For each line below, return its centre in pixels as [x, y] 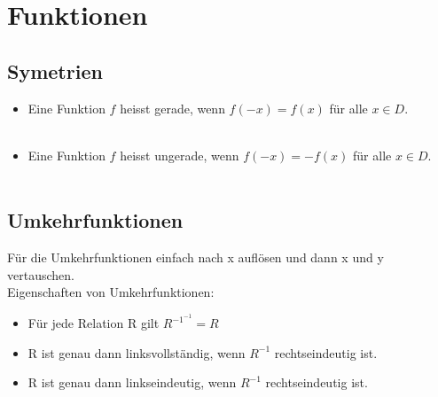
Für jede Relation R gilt [94, 323]
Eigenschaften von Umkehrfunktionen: [111, 292]
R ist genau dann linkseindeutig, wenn [132, 382]
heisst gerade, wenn [172, 108]
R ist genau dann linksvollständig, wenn [137, 352]
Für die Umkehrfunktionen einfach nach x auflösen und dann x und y [196, 257]
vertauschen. [41, 274]
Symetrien [55, 70]
